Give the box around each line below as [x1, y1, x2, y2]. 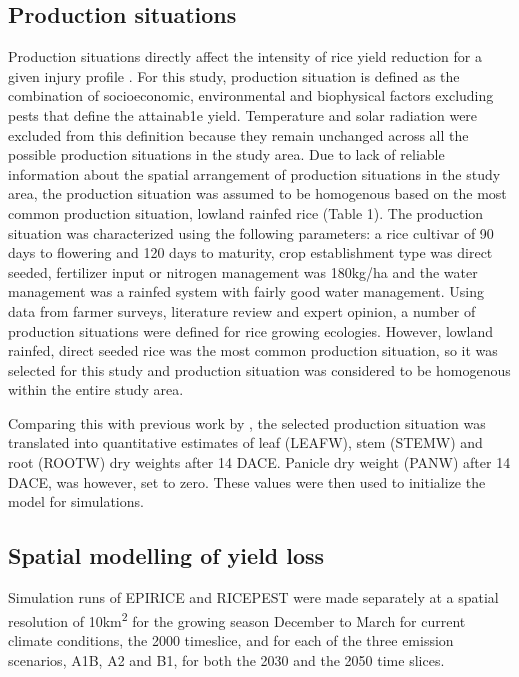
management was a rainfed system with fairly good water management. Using [8, 281, 484, 302]
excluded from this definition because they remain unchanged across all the [8, 124, 469, 145]
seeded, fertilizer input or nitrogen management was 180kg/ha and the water [8, 261, 478, 282]
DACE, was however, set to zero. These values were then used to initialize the [8, 471, 486, 492]
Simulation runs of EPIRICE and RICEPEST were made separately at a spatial [8, 587, 499, 608]
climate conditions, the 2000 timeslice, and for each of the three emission [8, 629, 454, 650]
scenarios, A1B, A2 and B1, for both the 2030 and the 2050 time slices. [8, 649, 445, 670]
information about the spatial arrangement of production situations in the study [8, 163, 501, 184]
